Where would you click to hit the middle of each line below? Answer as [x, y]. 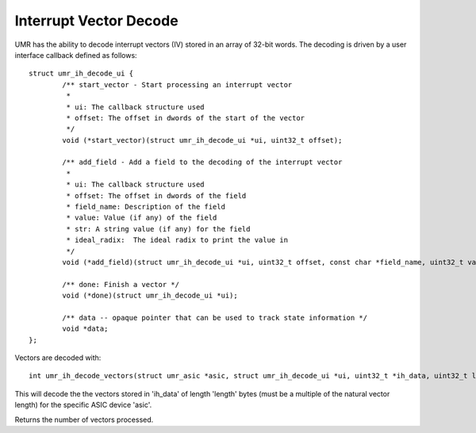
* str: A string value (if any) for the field [158, 229]
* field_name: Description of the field [146, 207]
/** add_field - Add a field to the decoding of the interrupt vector [202, 162]
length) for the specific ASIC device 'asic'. [83, 405]
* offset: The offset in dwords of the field [156, 195]
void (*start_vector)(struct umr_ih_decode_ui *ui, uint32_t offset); [202, 140]
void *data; [85, 329]
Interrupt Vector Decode [96, 21]
